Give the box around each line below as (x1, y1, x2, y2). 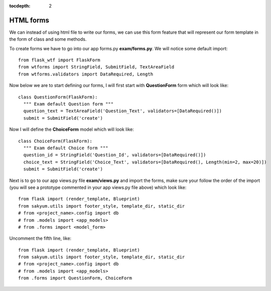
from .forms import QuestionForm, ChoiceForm (18, 275, 132, 281)
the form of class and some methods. (9, 36, 87, 42)
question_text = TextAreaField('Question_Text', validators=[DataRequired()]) (23, 108, 222, 114)
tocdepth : (9, 3, 31, 9)
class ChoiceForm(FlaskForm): (18, 138, 93, 144)
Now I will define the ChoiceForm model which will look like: (9, 126, 134, 133)
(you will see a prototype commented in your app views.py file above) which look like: (9, 184, 187, 190)
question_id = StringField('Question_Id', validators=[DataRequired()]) (23, 152, 206, 158)
